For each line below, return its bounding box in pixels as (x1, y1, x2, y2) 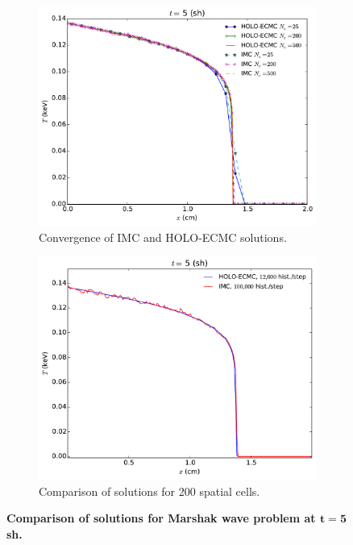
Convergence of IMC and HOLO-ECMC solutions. (39, 228, 287, 245)
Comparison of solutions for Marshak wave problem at (6, 510, 316, 526)
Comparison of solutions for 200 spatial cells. (39, 482, 260, 499)
